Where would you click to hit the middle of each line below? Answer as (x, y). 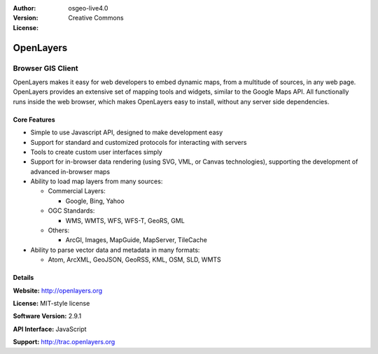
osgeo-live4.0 (88, 8)
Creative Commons (96, 18)
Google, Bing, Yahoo (95, 201)
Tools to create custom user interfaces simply (96, 152)
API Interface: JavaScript (50, 329)
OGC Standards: (71, 211)
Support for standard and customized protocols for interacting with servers (139, 142)
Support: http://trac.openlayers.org (64, 342)
